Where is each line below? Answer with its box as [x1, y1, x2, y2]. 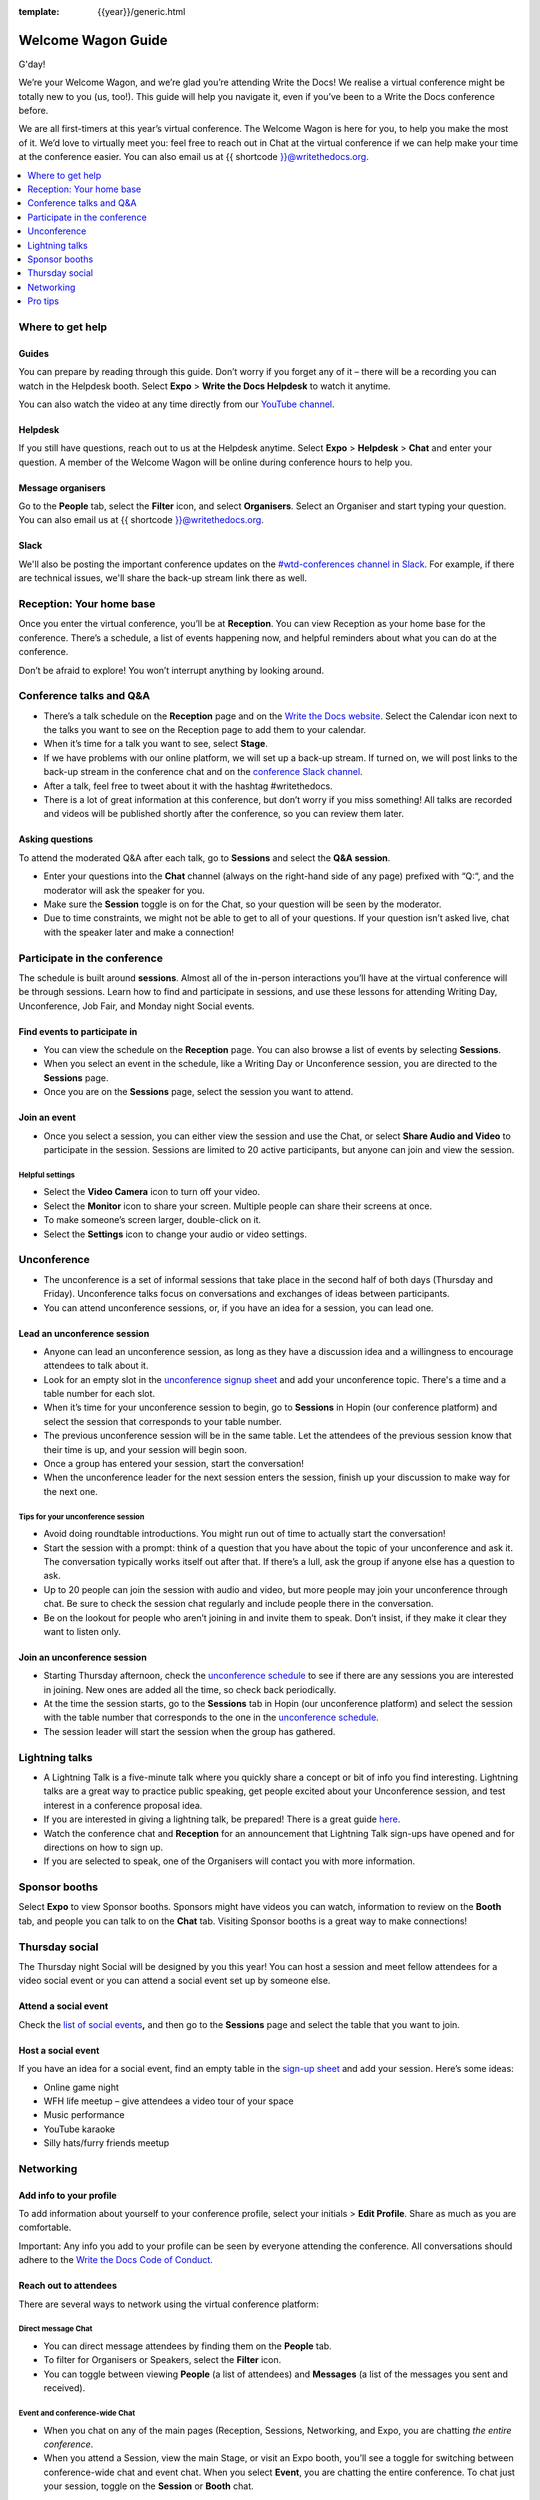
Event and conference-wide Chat [18, 2408, 136, 2418]
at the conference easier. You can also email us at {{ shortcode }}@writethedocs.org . [18, 151, 369, 163]
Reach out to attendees [18, 2280, 118, 2292]
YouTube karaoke [43, 2123, 115, 2135]
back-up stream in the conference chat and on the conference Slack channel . [43, 766, 364, 778]
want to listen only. [43, 1625, 122, 1637]
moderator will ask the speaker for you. [43, 884, 205, 896]
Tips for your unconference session [18, 1511, 145, 1522]
